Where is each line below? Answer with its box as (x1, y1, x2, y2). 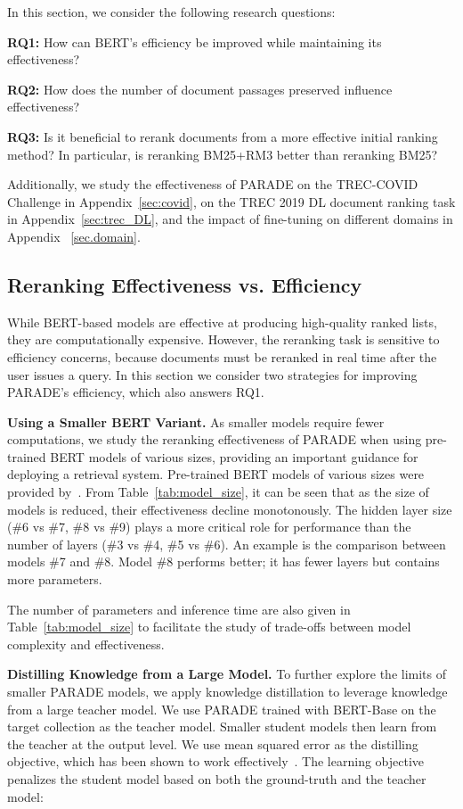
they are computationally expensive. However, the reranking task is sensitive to (7, 330, 440, 349)
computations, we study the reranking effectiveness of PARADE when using (7, 430, 422, 449)
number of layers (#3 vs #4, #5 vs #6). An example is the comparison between (7, 534, 446, 553)
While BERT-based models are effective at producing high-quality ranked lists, (7, 312, 437, 331)
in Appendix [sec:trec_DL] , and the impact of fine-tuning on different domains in (7, 210, 453, 228)
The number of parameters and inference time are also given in (7, 599, 351, 618)
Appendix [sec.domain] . (7, 227, 141, 245)
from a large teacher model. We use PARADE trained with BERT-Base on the (7, 699, 436, 718)
